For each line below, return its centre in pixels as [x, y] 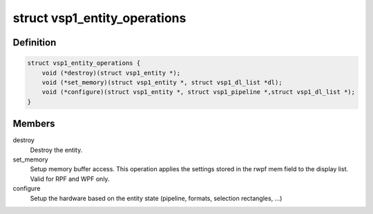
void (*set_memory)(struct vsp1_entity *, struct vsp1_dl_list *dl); [162, 82]
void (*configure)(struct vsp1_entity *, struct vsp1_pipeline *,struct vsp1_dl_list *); [199, 92]
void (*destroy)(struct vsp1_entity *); [111, 73]
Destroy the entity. [56, 150]
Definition [35, 42]
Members [34, 124]
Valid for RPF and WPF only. [70, 179]
